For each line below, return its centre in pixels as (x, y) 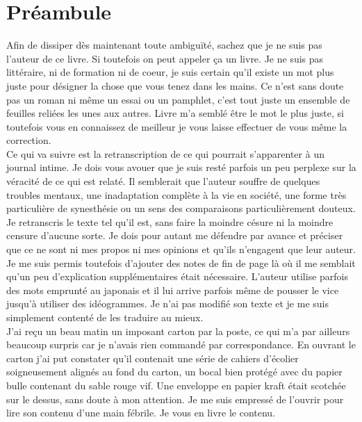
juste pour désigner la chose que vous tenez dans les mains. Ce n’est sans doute (175, 85)
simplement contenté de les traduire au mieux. (105, 317)
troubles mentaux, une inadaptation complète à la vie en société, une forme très (176, 194)
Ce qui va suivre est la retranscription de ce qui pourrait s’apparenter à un (165, 153)
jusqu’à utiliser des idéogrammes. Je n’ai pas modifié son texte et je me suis (168, 303)
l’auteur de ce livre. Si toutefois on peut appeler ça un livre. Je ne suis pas (165, 58)
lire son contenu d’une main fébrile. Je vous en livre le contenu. (141, 413)
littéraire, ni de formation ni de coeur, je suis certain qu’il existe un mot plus (170, 72)
